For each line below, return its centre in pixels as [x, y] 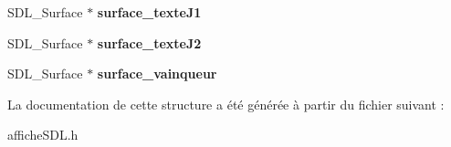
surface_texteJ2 [149, 42]
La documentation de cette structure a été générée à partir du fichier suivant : [226, 104]
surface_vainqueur [157, 73]
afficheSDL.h [43, 135]
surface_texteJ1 [149, 12]
